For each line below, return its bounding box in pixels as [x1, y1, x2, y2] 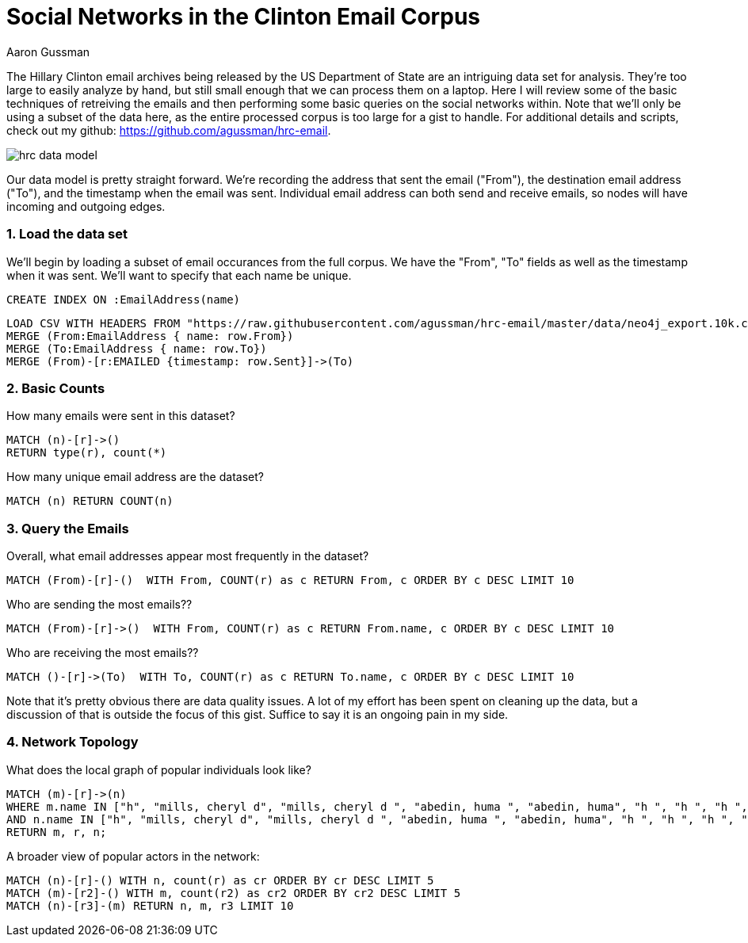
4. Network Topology [6, 734, 139, 750]
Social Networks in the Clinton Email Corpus [6, 3, 480, 30]
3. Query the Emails [6, 520, 129, 536]
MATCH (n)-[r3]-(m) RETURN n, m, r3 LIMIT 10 [6, 899, 294, 912]
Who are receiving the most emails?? [6, 646, 199, 659]
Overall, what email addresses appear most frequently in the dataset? [6, 549, 369, 563]
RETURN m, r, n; [6, 825, 107, 838]
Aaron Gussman [6, 44, 90, 59]
